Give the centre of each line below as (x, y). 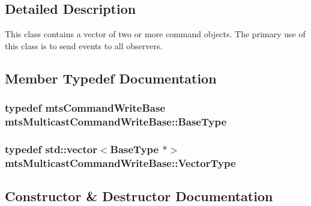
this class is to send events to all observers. (84, 45)
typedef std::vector (51, 149)
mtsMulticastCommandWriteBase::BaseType (116, 122)
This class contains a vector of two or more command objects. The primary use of (155, 34)
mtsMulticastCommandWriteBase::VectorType (120, 162)
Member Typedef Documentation (111, 78)
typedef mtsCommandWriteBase (85, 108)
